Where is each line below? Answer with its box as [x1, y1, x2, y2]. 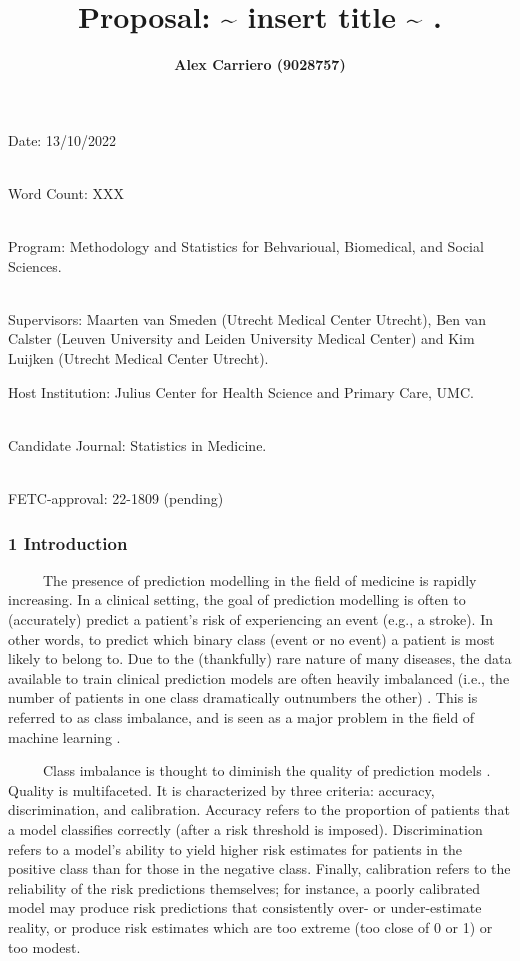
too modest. [8, 936, 81, 957]
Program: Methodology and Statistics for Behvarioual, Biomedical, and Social [8, 236, 484, 257]
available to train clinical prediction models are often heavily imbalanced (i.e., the [8, 667, 510, 688]
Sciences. [8, 255, 62, 276]
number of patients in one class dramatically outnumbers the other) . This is [8, 687, 478, 708]
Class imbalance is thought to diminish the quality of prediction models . [42, 760, 491, 781]
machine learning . [8, 726, 121, 747]
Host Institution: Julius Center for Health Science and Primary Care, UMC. [8, 381, 474, 402]
